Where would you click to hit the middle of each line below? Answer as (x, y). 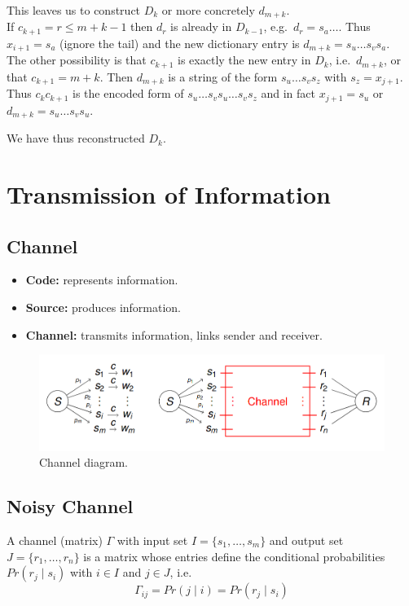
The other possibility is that (77, 60)
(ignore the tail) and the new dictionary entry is (180, 43)
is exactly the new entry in (244, 60)
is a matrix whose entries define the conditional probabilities (234, 556)
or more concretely (208, 10)
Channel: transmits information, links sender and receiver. (174, 334)
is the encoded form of (128, 93)
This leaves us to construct (74, 10)
